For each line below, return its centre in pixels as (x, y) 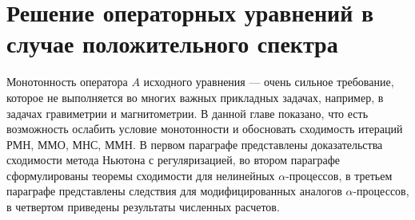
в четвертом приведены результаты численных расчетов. (143, 207)
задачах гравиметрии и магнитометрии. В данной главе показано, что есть (188, 113)
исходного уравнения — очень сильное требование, (269, 82)
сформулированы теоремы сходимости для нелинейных (141, 175)
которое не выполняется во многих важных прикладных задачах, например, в (195, 97)
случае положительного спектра (172, 43)
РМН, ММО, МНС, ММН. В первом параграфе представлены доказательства (195, 144)
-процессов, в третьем (339, 175)
